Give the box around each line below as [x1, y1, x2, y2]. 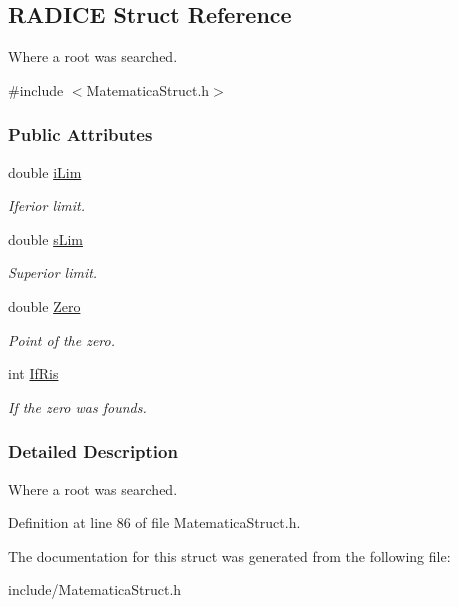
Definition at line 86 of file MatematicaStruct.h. [8, 512, 301, 533]
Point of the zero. [8, 329, 116, 350]
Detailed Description [8, 439, 178, 464]
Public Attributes [8, 122, 153, 147]
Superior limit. [8, 262, 98, 283]
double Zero [8, 295, 81, 316]
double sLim [8, 228, 83, 249]
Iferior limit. [8, 195, 85, 216]
